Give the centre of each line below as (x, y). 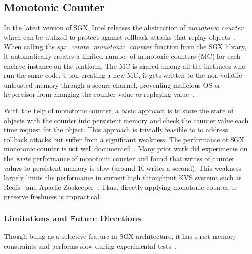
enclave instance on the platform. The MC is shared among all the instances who (125, 65)
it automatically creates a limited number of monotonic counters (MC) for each (122, 56)
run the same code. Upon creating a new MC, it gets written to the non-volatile (123, 75)
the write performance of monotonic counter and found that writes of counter (119, 158)
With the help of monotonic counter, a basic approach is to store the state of (119, 110)
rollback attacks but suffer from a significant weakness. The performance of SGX (124, 139)
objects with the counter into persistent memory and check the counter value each (126, 120)
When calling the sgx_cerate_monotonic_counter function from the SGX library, (125, 46)
